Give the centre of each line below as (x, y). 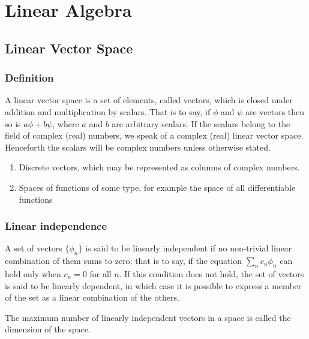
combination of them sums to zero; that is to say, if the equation (124, 261)
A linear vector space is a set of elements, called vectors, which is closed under (149, 100)
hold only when (33, 273)
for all (100, 273)
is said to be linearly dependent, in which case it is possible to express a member (153, 285)
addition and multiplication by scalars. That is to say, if (108, 111)
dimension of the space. (48, 329)
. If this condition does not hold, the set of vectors (211, 273)
